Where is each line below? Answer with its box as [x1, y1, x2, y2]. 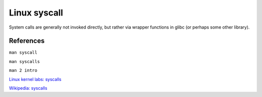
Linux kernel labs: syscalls [9, 76, 62, 82]
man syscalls [9, 59, 40, 64]
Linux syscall [9, 7, 63, 18]
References [9, 37, 45, 45]
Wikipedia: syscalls [9, 85, 48, 91]
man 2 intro [9, 68, 37, 73]
